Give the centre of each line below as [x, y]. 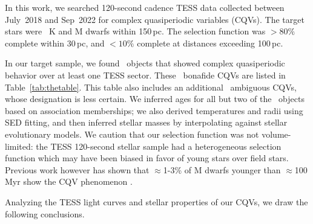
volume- [276, 134]
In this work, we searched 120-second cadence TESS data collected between [145, 7]
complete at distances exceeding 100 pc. [210, 43]
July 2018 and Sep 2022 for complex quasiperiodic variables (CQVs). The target [155, 19]
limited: [19, 146]
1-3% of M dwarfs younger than [222, 169]
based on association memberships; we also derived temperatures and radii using [154, 110]
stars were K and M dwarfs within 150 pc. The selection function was [135, 31]
